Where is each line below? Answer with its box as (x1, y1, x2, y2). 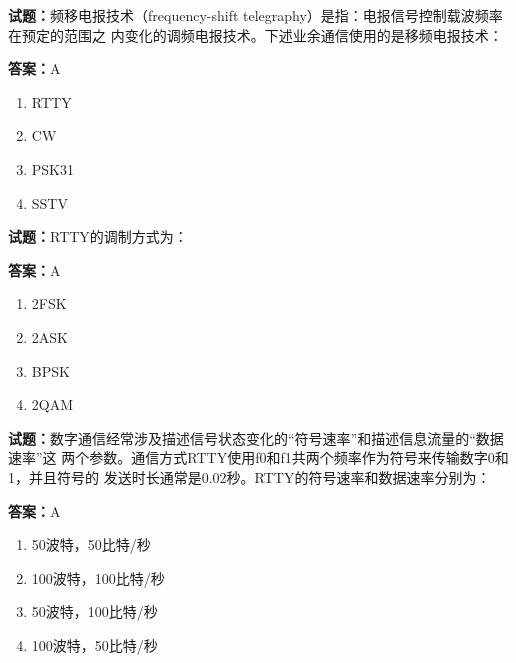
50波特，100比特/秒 (31, 601, 158, 622)
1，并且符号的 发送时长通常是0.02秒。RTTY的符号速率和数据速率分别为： (8, 466, 491, 487)
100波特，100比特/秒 (31, 567, 165, 588)
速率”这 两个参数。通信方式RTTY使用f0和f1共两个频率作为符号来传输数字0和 (8, 447, 509, 468)
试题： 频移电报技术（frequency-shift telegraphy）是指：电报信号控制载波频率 (8, 5, 503, 25)
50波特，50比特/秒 (31, 534, 151, 555)
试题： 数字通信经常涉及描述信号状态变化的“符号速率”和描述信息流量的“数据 (8, 427, 504, 448)
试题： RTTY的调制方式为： (8, 226, 188, 247)
